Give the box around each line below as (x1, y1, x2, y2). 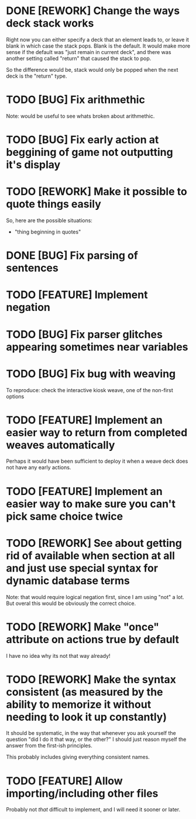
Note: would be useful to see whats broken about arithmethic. (6, 112, 155, 119)
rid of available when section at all (6, 549, 176, 562)
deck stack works (6, 16, 94, 30)
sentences (6, 262, 59, 275)
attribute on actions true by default (6, 633, 180, 646)
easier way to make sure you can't (6, 497, 176, 510)
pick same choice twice (6, 510, 123, 523)
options (6, 393, 25, 400)
